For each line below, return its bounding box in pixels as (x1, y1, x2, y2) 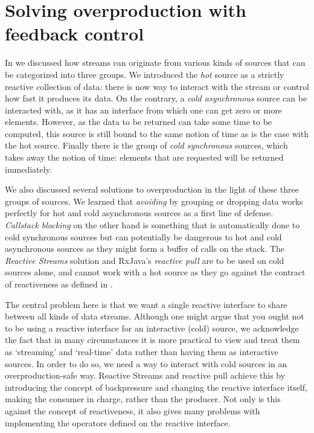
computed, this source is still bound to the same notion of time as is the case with (5, 127, 309, 140)
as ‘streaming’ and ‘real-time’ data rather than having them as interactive (5, 345, 278, 358)
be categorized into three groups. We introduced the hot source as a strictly (5, 68, 284, 80)
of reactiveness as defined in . (5, 278, 113, 290)
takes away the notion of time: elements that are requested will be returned (5, 151, 284, 164)
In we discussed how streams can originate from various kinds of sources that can (5, 56, 306, 69)
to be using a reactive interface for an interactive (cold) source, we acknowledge (5, 321, 299, 334)
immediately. (5, 162, 52, 175)
